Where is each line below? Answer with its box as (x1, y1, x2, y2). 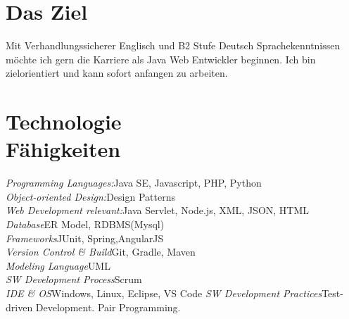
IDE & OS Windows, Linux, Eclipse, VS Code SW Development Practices (6, 285, 322, 300)
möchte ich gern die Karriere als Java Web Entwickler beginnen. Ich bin (6, 51, 316, 66)
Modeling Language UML (6, 258, 110, 273)
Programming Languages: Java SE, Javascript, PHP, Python (6, 175, 262, 190)
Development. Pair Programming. (35, 299, 181, 314)
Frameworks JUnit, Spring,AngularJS (6, 230, 164, 245)
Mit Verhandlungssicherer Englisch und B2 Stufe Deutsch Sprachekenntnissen (6, 38, 341, 53)
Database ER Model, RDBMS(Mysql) (6, 217, 165, 231)
